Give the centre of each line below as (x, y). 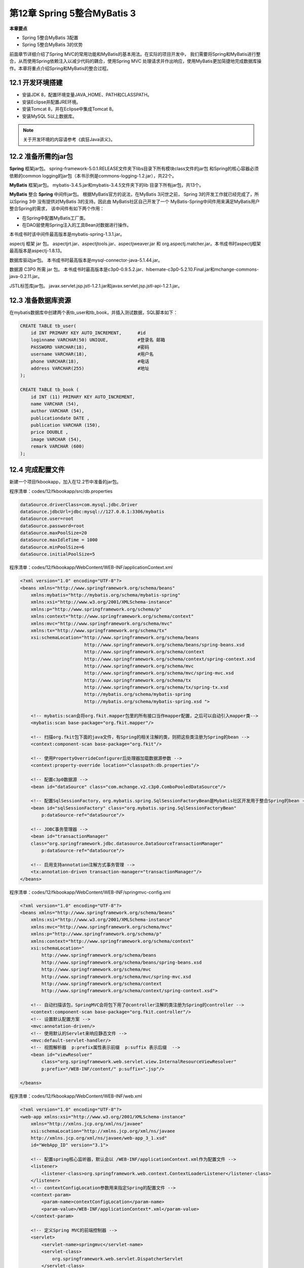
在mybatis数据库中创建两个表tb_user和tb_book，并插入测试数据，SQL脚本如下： (94, 312)
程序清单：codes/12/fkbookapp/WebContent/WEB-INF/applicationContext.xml (91, 568)
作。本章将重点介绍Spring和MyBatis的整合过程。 (60, 68)
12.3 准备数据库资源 (40, 300)
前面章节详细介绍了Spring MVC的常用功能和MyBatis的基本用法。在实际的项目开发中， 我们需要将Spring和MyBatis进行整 (135, 54)
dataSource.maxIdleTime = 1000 (59, 540)
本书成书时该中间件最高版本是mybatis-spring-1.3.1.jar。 (67, 234)
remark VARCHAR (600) (58, 447)
